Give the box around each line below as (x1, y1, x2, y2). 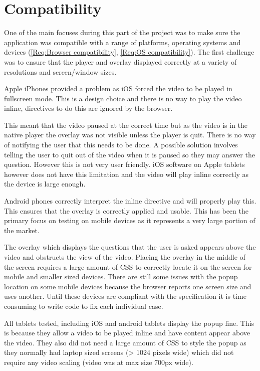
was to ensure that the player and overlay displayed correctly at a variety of (4, 56, 237, 67)
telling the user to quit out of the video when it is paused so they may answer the (4, 149, 255, 159)
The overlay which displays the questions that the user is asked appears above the (4, 242, 256, 252)
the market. (4, 225, 40, 235)
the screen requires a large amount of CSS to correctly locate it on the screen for (4, 261, 252, 272)
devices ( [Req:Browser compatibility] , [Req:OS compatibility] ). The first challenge (4, 47, 254, 57)
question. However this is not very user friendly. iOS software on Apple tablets (4, 159, 245, 169)
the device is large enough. (4, 178, 86, 189)
